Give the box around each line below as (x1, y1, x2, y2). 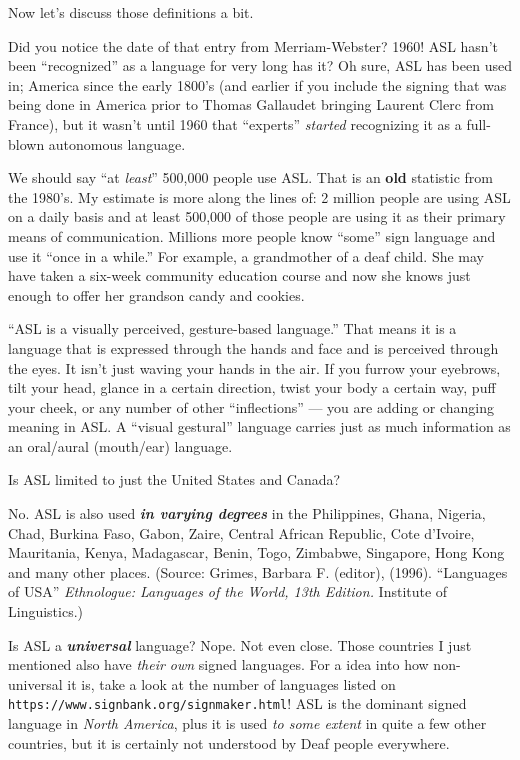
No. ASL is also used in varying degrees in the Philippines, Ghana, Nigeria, (8, 503, 486, 524)
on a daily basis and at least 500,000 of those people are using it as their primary (8, 206, 506, 227)
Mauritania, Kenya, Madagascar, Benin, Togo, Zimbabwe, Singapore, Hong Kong (8, 542, 505, 563)
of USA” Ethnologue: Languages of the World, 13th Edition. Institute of (8, 581, 448, 602)
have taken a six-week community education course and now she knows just (8, 265, 471, 286)
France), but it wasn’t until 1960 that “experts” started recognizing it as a (8, 113, 462, 134)
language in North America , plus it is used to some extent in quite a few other (8, 713, 487, 734)
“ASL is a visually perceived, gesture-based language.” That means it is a (8, 318, 457, 339)
